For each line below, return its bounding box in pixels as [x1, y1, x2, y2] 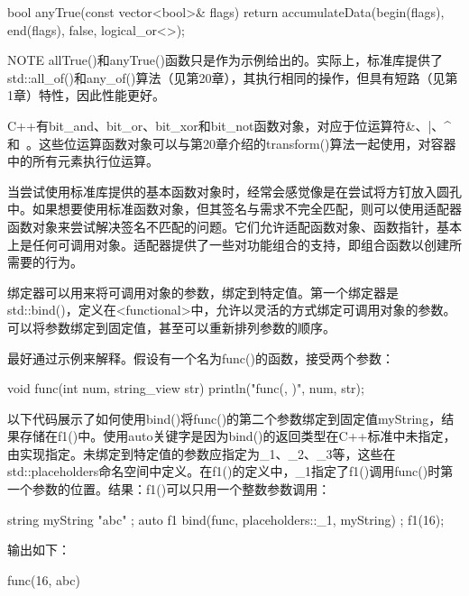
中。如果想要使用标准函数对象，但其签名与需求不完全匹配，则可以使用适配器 [7, 199, 462, 218]
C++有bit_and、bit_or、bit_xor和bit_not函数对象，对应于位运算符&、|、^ [7, 115, 452, 134]
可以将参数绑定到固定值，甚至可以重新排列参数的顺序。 [7, 317, 336, 336]
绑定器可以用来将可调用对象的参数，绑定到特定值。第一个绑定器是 [7, 282, 399, 301]
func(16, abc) [7, 570, 80, 589]
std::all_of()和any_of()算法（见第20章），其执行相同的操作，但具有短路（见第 [7, 68, 458, 87]
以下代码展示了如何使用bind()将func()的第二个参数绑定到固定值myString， [7, 408, 442, 427]
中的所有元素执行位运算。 [7, 151, 159, 170]
